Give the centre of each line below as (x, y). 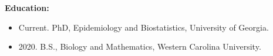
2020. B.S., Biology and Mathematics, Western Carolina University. (140, 46)
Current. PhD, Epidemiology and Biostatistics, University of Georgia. (144, 27)
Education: (27, 8)
